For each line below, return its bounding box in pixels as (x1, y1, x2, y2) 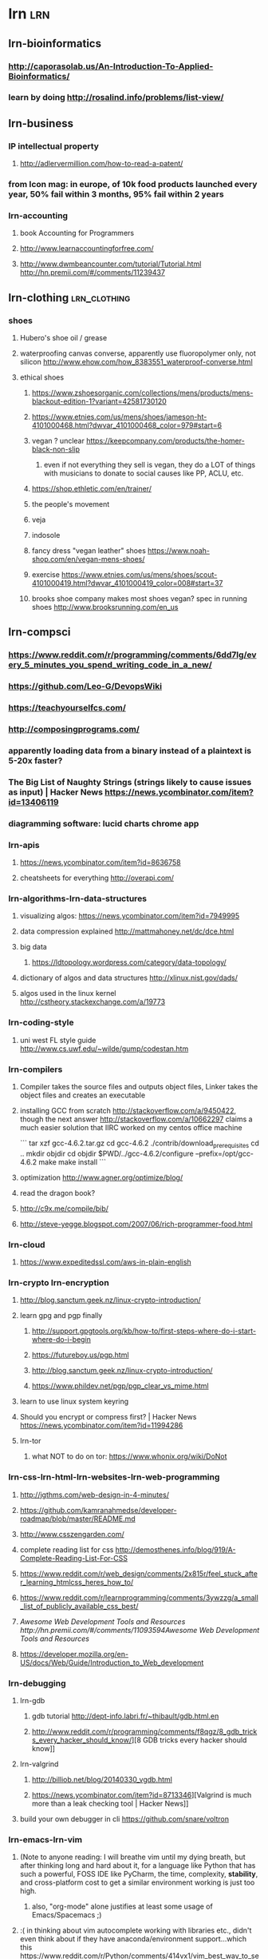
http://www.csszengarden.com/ (19, 1529, 125, 1539)
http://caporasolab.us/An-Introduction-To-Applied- (8, 61, 214, 72)
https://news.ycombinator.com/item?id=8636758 (19, 858, 181, 867)
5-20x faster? (8, 755, 63, 766)
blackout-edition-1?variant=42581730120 (31, 396, 167, 406)
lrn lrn (8, 5, 50, 23)
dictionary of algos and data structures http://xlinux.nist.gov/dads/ (19, 973, 238, 983)
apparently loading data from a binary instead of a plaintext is (8, 745, 252, 756)
